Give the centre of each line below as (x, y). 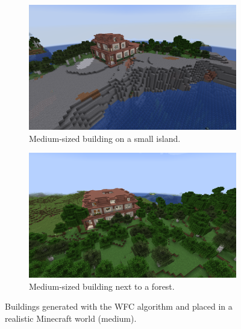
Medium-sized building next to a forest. (102, 286)
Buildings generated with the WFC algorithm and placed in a (119, 306)
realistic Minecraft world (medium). (71, 318)
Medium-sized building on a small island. (105, 138)
